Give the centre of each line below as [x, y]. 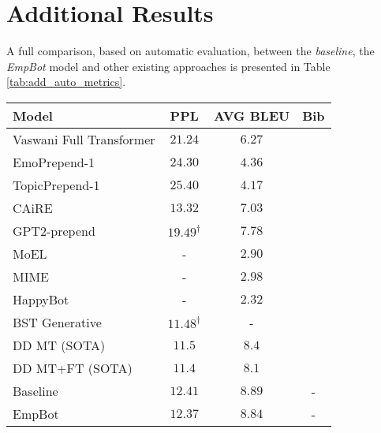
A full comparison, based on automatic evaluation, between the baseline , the [190, 51]
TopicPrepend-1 [56, 185]
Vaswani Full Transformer [84, 139]
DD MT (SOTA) [59, 345]
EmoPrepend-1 [54, 162]
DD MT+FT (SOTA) [73, 368]
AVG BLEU [252, 115]
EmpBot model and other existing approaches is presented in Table [168, 66]
